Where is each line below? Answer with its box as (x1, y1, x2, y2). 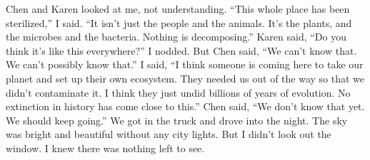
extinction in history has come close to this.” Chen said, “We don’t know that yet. (6, 99, 365, 114)
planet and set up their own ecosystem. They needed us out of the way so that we (6, 70, 365, 85)
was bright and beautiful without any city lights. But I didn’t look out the (6, 127, 331, 142)
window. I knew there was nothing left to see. (6, 140, 205, 155)
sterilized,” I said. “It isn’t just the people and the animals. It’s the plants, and (6, 15, 352, 30)
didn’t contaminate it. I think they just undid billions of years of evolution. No (6, 85, 351, 100)
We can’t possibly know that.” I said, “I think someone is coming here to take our (6, 57, 364, 72)
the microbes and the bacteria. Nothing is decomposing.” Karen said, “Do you (6, 29, 347, 44)
